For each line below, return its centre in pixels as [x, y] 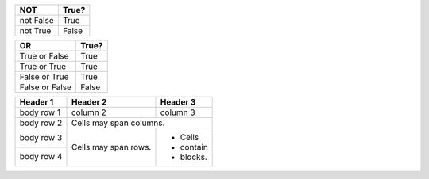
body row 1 [40, 112]
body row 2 [41, 123]
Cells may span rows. [111, 147]
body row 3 [41, 137]
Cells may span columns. [118, 123]
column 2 [89, 112]
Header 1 [37, 102]
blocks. [194, 157]
